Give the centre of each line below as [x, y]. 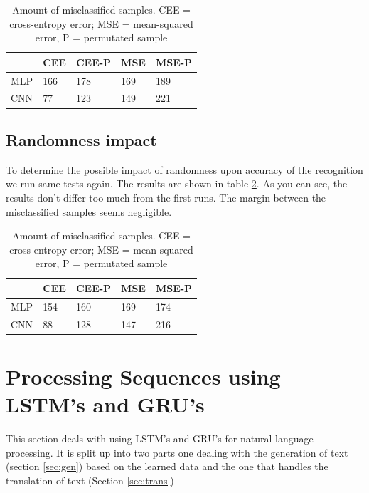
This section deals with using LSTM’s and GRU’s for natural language [160, 438]
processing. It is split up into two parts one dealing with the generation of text [177, 452]
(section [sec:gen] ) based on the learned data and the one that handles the [167, 466]
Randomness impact [81, 139]
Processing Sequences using [143, 376]
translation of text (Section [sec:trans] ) [90, 480]
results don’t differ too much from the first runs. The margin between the [166, 197]
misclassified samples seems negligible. [89, 211]
